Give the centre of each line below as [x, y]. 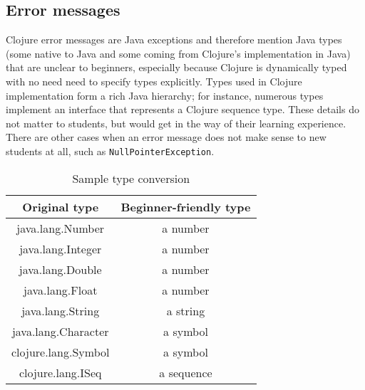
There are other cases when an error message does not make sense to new [166, 137]
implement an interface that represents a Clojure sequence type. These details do [182, 109]
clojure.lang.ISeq [60, 372]
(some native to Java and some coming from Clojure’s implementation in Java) [178, 53]
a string [186, 310]
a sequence [186, 372]
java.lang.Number [61, 228]
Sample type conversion [131, 178]
